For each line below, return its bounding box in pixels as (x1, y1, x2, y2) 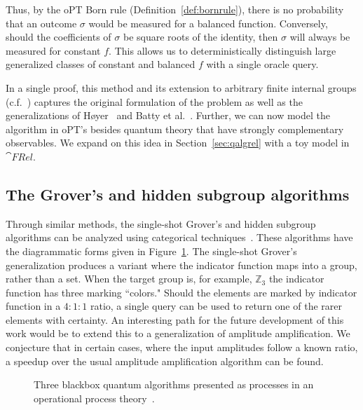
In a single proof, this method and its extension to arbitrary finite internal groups (6, 80, 357, 95)
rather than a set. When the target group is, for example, (6, 271, 252, 286)
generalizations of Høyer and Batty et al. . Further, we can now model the (6, 108, 330, 123)
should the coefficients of (6, 29, 111, 44)
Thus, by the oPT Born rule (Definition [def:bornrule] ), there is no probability (6, 2, 344, 16)
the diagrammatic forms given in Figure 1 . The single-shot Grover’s (6, 243, 297, 258)
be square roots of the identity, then (123, 29, 278, 44)
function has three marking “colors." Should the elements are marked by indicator (6, 285, 357, 299)
